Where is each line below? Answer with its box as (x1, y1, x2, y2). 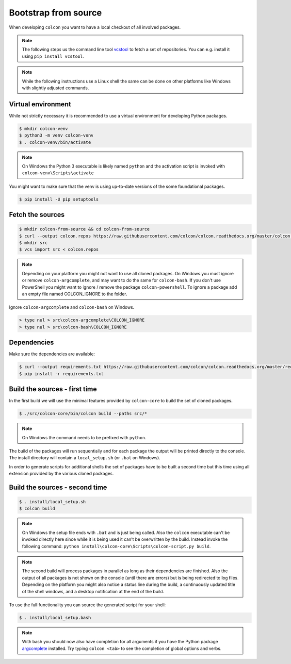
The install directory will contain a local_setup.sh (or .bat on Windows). (9, 455, 161, 461)
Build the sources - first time (9, 385, 97, 393)
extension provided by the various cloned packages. (9, 471, 114, 477)
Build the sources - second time (9, 483, 107, 491)
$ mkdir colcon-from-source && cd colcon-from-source (19, 226, 150, 232)
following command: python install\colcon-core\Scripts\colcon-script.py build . (22, 543, 211, 549)
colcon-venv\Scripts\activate (22, 170, 94, 176)
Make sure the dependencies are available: (9, 351, 95, 357)
